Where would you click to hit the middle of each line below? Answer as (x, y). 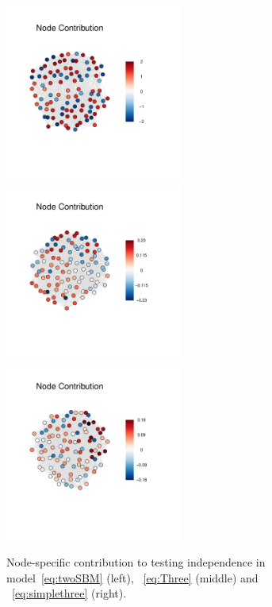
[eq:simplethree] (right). (69, 593)
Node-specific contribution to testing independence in (136, 562)
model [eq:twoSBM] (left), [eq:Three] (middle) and (132, 577)
